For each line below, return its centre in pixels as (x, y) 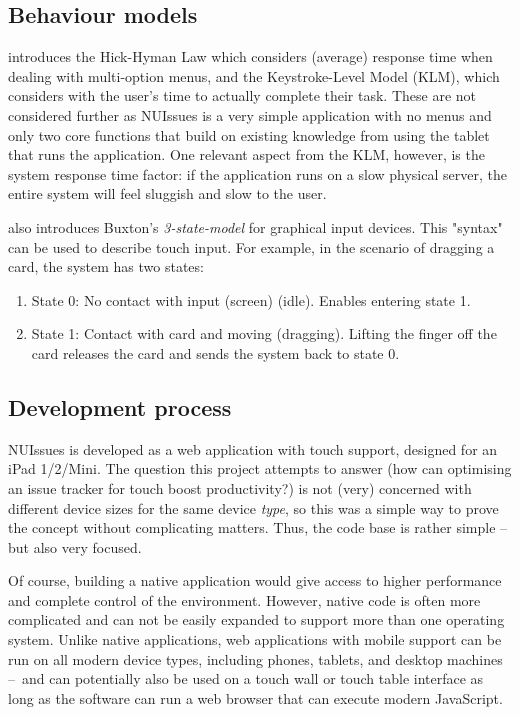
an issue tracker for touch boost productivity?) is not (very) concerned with (240, 487)
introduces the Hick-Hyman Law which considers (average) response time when (250, 56)
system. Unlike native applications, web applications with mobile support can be (255, 639)
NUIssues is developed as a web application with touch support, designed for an (253, 448)
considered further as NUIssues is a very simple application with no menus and (250, 114)
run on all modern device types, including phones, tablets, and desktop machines (255, 658)
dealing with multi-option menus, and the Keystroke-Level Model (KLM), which (254, 75)
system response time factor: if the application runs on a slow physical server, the (257, 173)
